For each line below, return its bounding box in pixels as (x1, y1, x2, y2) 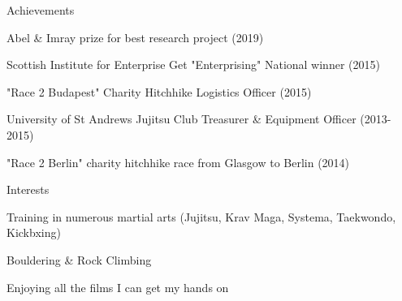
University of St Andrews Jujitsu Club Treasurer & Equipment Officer (6, 110, 357, 127)
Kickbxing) (6, 224, 61, 241)
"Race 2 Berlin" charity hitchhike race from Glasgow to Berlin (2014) (6, 153, 350, 170)
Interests (6, 181, 50, 198)
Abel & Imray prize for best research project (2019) (6, 28, 264, 45)
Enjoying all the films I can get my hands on (6, 278, 229, 295)
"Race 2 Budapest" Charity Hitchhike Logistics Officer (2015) (6, 83, 312, 100)
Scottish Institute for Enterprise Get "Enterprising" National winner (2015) (6, 56, 380, 73)
